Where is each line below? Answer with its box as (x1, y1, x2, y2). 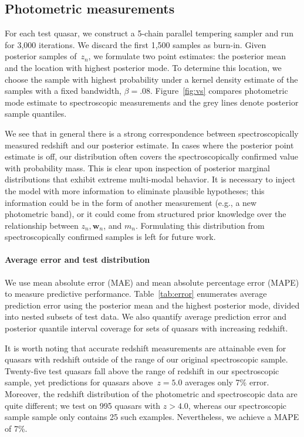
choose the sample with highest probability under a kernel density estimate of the (5, 73, 298, 85)
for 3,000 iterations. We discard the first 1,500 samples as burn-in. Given (5, 38, 266, 50)
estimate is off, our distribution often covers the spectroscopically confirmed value (5, 150, 298, 162)
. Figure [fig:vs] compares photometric (150, 84, 288, 97)
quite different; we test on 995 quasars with (5, 399, 161, 411)
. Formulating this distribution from (135, 219, 265, 231)
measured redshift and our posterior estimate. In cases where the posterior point (5, 138, 294, 151)
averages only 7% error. (185, 376, 269, 388)
